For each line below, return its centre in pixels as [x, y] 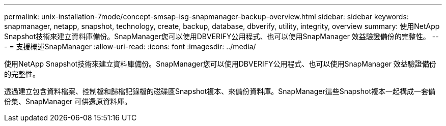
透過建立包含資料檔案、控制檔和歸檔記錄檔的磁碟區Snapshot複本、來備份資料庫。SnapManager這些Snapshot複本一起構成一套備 [220, 91]
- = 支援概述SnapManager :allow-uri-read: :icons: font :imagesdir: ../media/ [130, 46]
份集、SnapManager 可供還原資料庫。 [68, 101]
